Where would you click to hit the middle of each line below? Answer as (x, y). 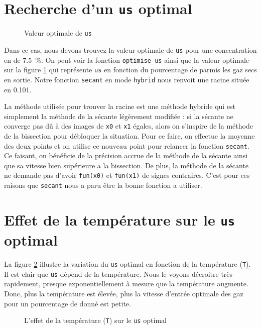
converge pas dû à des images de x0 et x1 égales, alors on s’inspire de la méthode (128, 126)
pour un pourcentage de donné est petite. (68, 303)
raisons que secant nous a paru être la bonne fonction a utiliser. (103, 185)
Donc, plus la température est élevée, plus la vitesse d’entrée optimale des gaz (124, 294)
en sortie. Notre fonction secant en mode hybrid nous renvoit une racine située (127, 79)
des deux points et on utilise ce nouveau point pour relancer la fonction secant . (127, 145)
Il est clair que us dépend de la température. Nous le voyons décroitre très (118, 273)
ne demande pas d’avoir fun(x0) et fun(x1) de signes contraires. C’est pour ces (127, 175)
